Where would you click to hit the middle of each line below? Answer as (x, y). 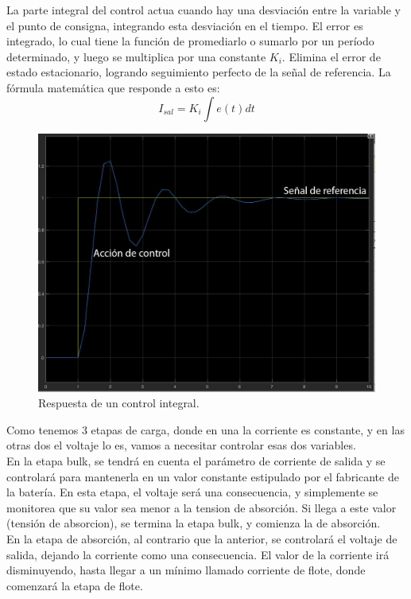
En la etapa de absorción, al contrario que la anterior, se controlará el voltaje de (202, 538)
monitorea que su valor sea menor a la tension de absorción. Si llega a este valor (202, 507)
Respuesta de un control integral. (119, 403)
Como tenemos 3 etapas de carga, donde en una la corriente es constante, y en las (205, 429)
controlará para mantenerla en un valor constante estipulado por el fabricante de (203, 476)
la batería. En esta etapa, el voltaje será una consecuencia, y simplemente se (192, 492)
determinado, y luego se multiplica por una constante (136, 56)
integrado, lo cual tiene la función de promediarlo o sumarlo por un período (190, 41)
